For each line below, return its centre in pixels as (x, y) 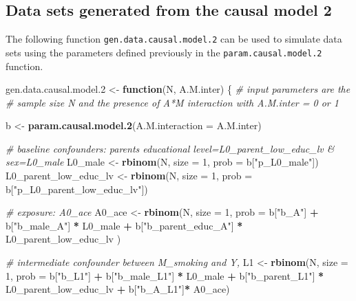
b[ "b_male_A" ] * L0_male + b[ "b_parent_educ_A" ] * (124, 225)
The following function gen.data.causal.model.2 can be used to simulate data (174, 39)
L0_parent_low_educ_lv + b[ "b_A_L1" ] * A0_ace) (118, 289)
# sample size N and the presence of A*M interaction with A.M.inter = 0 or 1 (172, 102)
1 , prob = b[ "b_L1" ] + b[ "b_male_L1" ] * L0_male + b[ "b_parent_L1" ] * (165, 275)
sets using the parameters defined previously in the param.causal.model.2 (164, 52)
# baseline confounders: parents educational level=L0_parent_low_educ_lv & (170, 148)
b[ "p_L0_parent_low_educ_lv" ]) (77, 189)
